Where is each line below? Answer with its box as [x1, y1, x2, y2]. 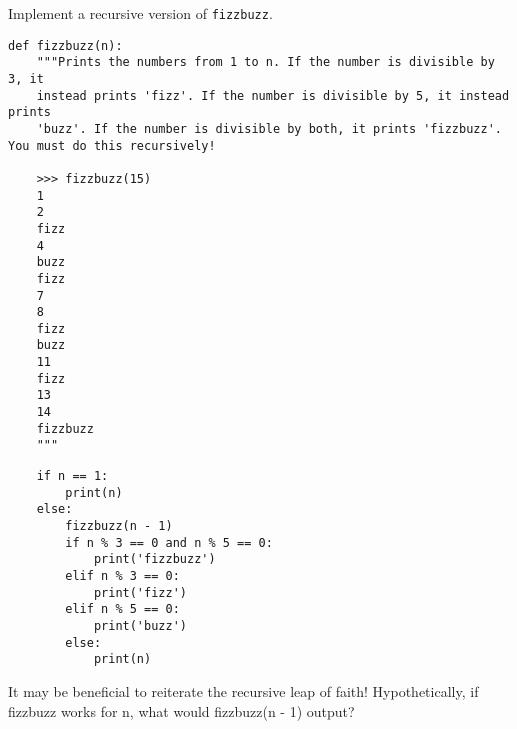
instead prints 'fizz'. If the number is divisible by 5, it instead [36, 88, 510, 103]
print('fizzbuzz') [93, 552, 216, 567]
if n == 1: [36, 469, 109, 484]
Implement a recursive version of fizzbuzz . [8, 3, 273, 23]
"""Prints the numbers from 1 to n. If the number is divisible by [36, 55, 495, 70]
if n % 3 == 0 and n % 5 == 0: [65, 535, 273, 550]
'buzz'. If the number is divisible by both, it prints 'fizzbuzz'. [36, 121, 502, 136]
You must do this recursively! [8, 138, 216, 153]
